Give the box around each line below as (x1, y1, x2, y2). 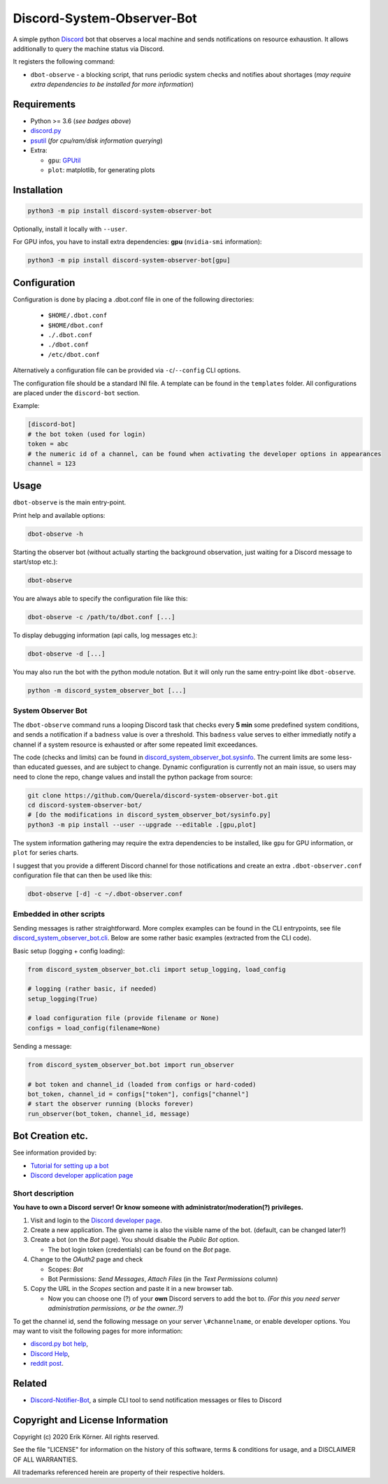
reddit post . (30, 1359, 64, 1368)
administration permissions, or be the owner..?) (48, 1304, 184, 1313)
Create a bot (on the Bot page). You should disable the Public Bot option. (30, 1236, 240, 1244)
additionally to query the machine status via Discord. (13, 44, 164, 52)
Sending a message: (13, 1042, 72, 1050)
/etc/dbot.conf (48, 351, 101, 358)
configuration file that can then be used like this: (13, 871, 152, 879)
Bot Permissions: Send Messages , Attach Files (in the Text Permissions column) (48, 1274, 278, 1283)
